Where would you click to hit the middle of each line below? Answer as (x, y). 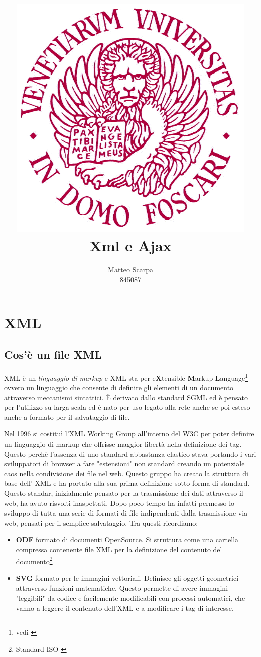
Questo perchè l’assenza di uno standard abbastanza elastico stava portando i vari (130, 453)
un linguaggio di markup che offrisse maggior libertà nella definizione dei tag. (123, 444)
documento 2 (34, 560)
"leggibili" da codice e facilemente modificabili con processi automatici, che (130, 598)
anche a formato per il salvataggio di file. (67, 417)
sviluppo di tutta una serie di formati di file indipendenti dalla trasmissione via (126, 513)
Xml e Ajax (130, 245)
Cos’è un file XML (53, 355)
